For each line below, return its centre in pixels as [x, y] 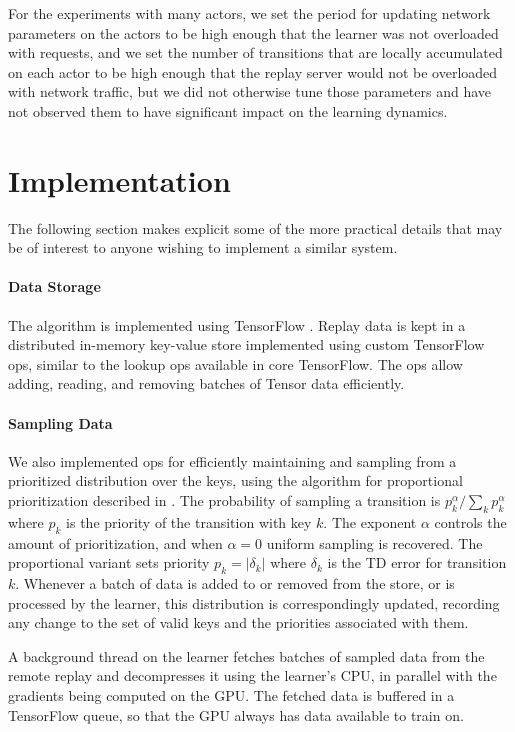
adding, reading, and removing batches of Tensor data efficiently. [206, 383]
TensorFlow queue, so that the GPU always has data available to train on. [236, 714]
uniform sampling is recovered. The [374, 542]
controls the [470, 521]
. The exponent [370, 521]
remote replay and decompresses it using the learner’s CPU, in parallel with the [252, 675]
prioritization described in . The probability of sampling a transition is [224, 500]
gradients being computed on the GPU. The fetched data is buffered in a [231, 694]
